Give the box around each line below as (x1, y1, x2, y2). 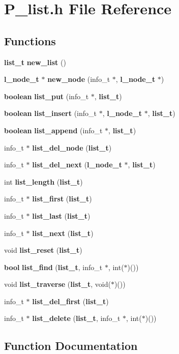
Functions (4, 33, 56, 48)
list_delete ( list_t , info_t (32, 313, 121, 323)
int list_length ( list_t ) (4, 176, 83, 187)
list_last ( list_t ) (32, 210, 91, 221)
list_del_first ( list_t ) (32, 296, 109, 306)
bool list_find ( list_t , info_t (4, 261, 103, 272)
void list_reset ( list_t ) (4, 245, 82, 255)
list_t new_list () (4, 56, 66, 67)
